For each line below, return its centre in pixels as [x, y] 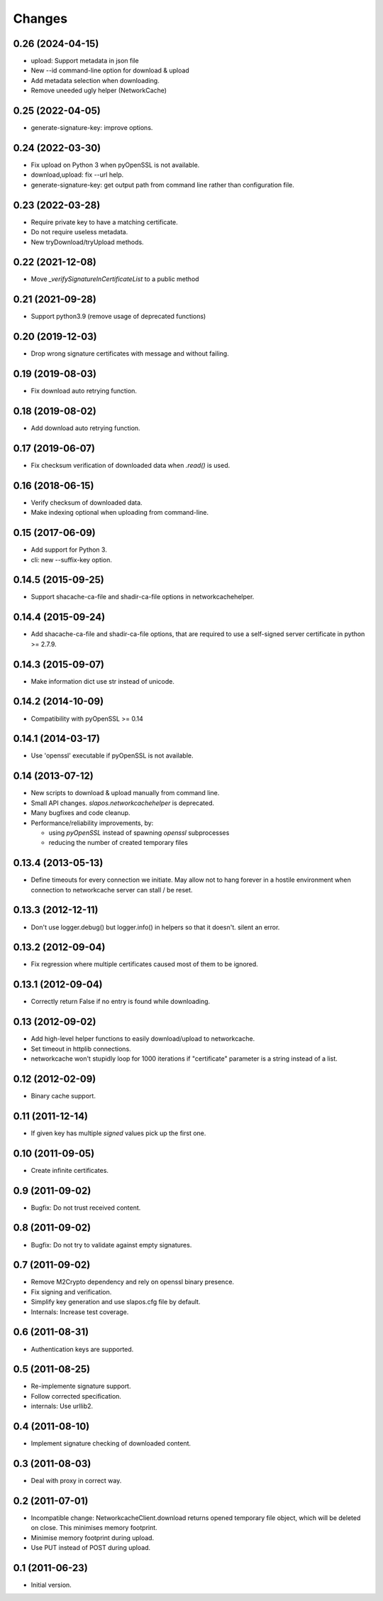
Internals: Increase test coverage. [80, 1312]
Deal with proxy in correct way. [76, 1481]
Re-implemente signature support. [81, 1386]
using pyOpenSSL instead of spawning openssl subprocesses [139, 832]
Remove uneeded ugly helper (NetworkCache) [99, 91]
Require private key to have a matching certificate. [105, 222]
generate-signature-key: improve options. [92, 128]
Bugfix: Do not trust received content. [86, 1208]
